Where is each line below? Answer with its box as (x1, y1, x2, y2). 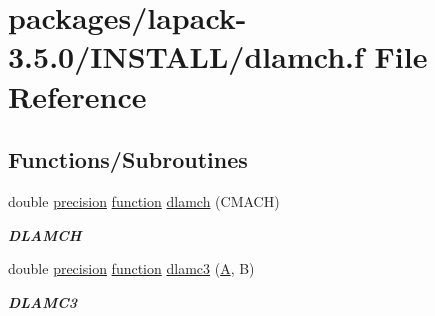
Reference (8, 75, 147, 116)
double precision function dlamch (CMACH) (8, 190, 280, 211)
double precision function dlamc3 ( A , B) (8, 258, 255, 279)
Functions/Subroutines (8, 144, 248, 175)
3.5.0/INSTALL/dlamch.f (8, 36, 364, 77)
